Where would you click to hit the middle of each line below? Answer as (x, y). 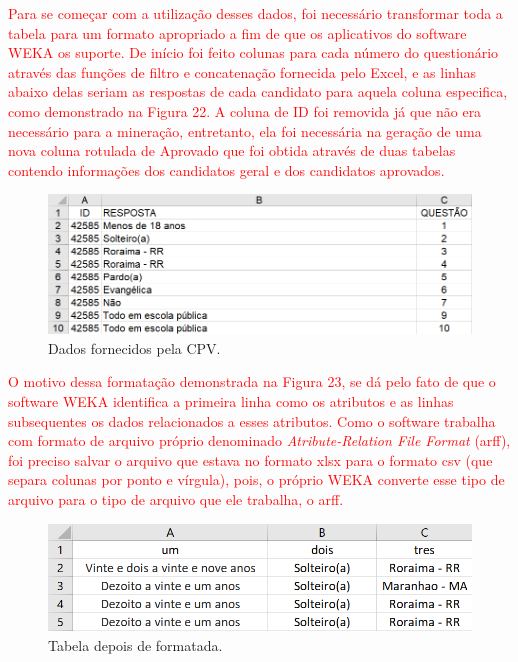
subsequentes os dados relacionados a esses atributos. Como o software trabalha (252, 420)
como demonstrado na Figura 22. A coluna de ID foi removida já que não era (245, 110)
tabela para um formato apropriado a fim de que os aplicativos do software (237, 32)
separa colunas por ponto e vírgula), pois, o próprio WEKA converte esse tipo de (256, 479)
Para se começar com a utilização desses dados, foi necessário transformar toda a (255, 13)
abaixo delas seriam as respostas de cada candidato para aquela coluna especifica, (258, 91)
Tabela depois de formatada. (135, 644)
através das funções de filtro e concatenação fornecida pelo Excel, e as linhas (242, 71)
